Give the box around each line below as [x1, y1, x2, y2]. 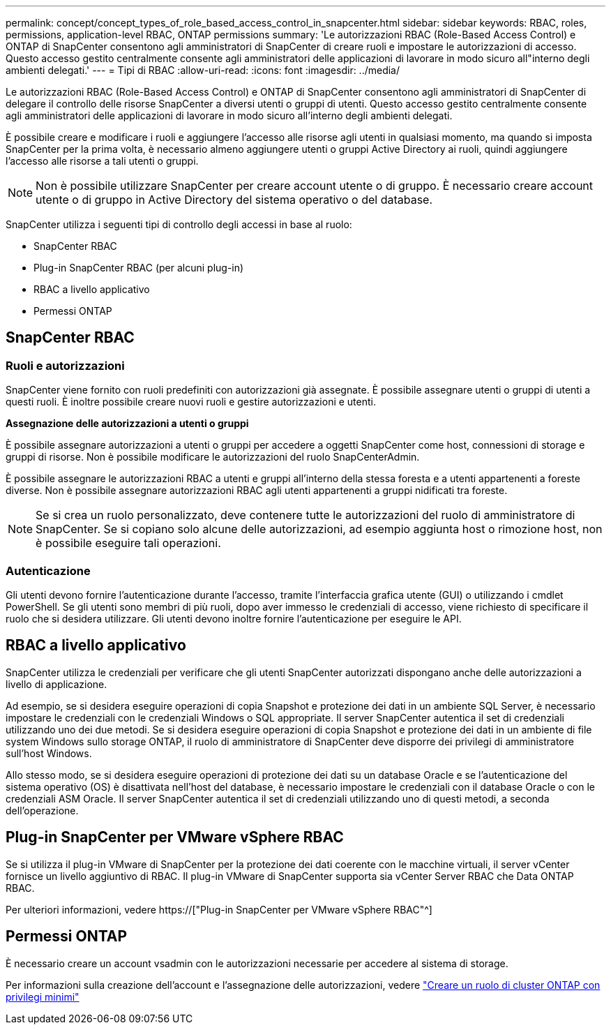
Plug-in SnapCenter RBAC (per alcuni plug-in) [33, 262, 244, 274]
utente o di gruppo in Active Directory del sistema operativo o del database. [36, 193, 433, 207]
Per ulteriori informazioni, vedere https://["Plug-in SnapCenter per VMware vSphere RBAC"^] [6, 903, 432, 916]
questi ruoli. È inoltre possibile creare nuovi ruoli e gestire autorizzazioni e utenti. [6, 396, 377, 408]
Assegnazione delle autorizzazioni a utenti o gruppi [6, 417, 249, 430]
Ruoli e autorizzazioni [6, 358, 125, 373]
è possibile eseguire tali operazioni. [36, 536, 221, 551]
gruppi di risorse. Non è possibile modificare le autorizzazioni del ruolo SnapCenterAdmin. [6, 451, 420, 463]
